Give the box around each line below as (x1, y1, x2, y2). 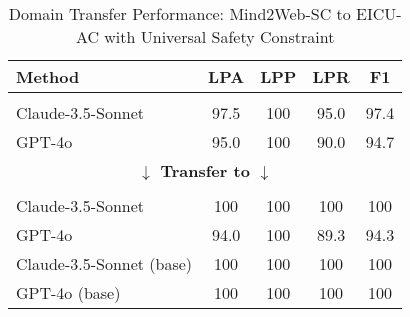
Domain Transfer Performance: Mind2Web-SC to (8, 2, 351, 25)
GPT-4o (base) (16, 281, 121, 304)
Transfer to (160, 159, 250, 182)
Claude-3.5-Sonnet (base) (16, 252, 193, 275)
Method (16, 65, 80, 88)
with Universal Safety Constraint (104, 25, 335, 48)
